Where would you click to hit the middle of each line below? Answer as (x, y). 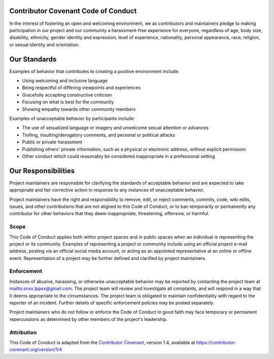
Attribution (23, 332)
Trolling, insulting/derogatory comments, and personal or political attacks (98, 135)
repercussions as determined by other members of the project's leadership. (89, 319)
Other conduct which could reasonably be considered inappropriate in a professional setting (118, 156)
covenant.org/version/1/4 (36, 350)
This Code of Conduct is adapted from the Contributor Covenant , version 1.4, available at (102, 342)
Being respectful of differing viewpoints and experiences (81, 88)
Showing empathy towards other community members (79, 109)
